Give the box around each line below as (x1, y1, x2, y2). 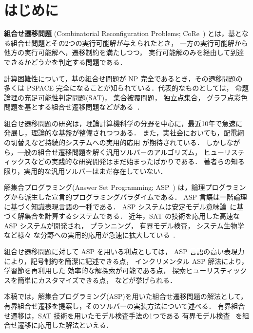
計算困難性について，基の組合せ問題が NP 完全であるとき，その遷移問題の (4, 73, 243, 83)
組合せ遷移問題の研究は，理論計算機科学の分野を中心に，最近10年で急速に (4, 118, 243, 128)
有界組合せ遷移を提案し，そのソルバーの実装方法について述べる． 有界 (4, 300, 232, 311)
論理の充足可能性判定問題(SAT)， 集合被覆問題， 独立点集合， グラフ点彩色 (4, 92, 248, 102)
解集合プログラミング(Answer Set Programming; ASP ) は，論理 (4, 182, 205, 192)
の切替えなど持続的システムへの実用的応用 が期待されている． (4, 137, 204, 148)
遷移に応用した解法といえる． (17, 320, 113, 330)
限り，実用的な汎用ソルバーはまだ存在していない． (4, 166, 167, 176)
